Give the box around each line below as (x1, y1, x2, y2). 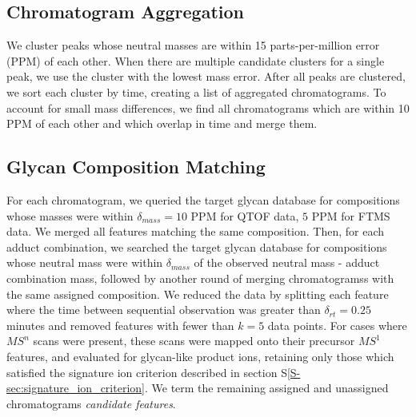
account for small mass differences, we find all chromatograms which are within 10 (6, 99, 410, 116)
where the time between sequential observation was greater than (6, 301, 321, 318)
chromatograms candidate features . (6, 395, 176, 411)
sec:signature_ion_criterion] (6, 379, 145, 396)
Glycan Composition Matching (6, 154, 266, 179)
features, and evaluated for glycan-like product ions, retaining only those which (6, 347, 394, 364)
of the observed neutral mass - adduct (194, 254, 380, 271)
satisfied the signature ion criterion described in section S (6, 363, 287, 380)
